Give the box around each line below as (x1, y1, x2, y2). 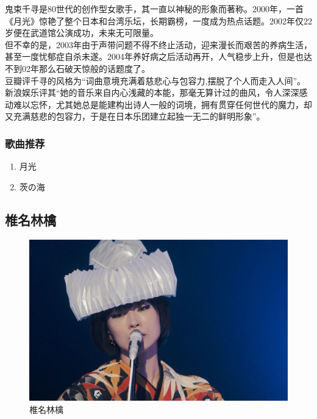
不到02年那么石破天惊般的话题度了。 (5, 62, 150, 74)
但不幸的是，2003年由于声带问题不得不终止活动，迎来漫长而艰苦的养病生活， (5, 38, 312, 51)
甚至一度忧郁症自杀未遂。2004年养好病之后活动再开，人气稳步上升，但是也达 (5, 50, 312, 63)
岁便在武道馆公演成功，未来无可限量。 (5, 26, 158, 39)
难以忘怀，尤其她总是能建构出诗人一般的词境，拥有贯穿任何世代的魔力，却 (13, 98, 312, 110)
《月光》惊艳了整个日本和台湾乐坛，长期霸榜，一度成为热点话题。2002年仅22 (5, 14, 312, 27)
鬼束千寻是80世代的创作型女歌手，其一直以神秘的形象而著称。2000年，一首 (5, 2, 304, 15)
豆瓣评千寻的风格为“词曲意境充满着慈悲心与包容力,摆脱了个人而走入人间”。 (5, 74, 306, 87)
